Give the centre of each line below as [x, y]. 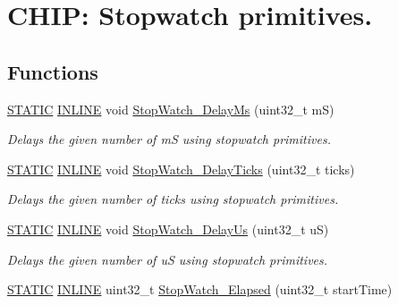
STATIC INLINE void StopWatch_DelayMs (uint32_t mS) [171, 109]
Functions [53, 71]
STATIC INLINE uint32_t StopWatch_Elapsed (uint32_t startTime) [200, 289]
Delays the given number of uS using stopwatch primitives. [168, 259]
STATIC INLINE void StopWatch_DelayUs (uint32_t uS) [168, 229]
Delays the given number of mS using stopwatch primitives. [169, 139]
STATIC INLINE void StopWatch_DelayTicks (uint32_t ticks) [181, 169]
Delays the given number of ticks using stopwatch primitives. [173, 199]
